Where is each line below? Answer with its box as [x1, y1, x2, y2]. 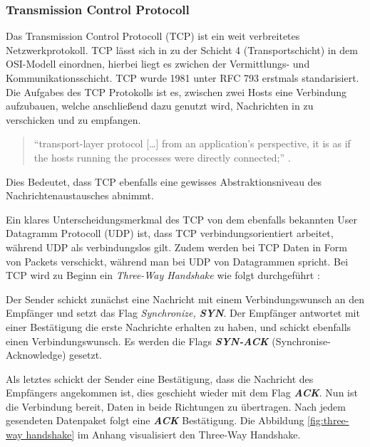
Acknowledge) [6, 347, 66, 362]
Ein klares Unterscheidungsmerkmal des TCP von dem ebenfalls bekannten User [6, 211, 357, 226]
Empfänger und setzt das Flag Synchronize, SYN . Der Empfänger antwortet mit [6, 305, 360, 320]
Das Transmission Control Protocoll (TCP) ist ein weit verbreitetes [6, 28, 300, 43]
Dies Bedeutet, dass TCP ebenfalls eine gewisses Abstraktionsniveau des [6, 174, 322, 189]
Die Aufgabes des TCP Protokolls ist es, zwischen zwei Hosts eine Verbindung [6, 84, 347, 99]
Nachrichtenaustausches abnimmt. [6, 188, 154, 203]
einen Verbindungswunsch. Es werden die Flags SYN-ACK [6, 333, 269, 348]
